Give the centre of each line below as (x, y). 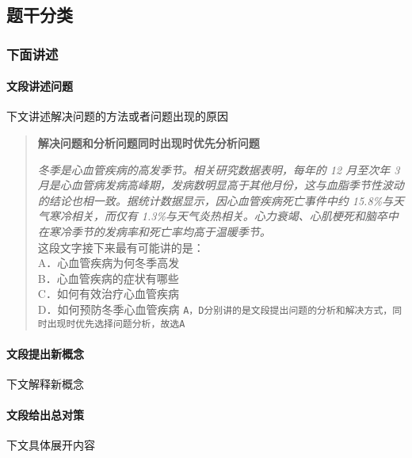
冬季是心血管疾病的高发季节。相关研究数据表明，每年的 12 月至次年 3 (219, 169)
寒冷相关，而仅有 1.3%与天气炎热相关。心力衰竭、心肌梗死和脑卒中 (223, 216)
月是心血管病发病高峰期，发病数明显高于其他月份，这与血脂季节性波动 (221, 185)
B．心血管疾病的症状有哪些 (108, 278)
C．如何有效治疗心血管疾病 (108, 294)
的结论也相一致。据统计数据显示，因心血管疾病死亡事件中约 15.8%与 (216, 200)
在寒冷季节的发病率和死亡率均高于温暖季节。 (154, 231)
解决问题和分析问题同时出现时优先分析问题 (149, 143)
